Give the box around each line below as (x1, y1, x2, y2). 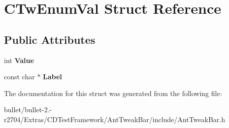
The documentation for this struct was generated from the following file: (4, 88, 222, 98)
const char (4, 71, 35, 82)
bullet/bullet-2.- (4, 104, 52, 115)
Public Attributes (4, 32, 96, 47)
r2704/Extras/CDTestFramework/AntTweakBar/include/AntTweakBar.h (4, 114, 225, 124)
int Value (4, 55, 34, 65)
